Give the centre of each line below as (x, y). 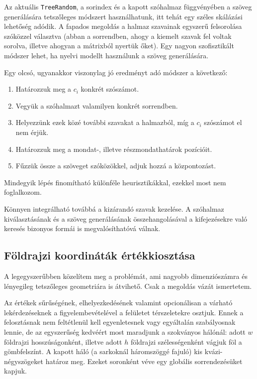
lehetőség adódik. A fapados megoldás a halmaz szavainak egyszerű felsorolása (123, 26)
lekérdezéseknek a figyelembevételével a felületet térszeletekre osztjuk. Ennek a (124, 312)
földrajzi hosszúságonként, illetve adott (63, 341)
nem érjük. (32, 132)
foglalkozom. (23, 192)
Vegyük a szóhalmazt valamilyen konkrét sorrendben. (97, 105)
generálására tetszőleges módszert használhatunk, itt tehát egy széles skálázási (123, 16)
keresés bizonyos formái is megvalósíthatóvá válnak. (82, 228)
